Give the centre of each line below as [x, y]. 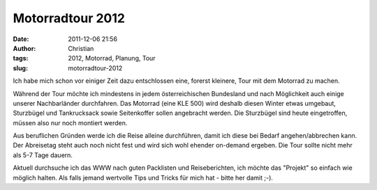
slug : [20, 68]
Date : [21, 39]
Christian [81, 48]
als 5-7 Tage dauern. [43, 155]
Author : [24, 48]
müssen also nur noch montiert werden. [70, 122]
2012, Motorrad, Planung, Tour [112, 58]
